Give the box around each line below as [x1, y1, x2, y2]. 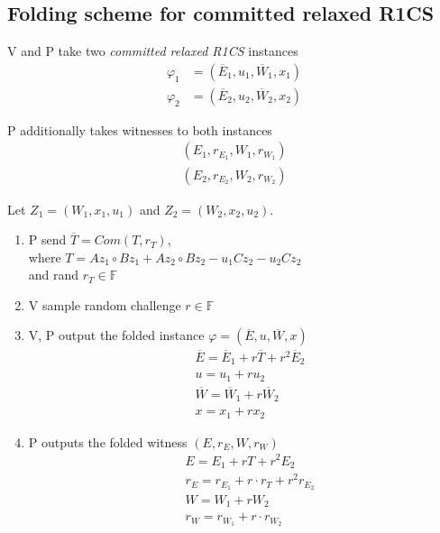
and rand [28, 265, 79, 284]
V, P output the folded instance [28, 326, 205, 345]
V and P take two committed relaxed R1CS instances [7, 41, 298, 60]
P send [28, 230, 67, 249]
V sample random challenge [28, 295, 181, 314]
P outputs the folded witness [28, 432, 188, 451]
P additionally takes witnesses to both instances [7, 120, 272, 139]
